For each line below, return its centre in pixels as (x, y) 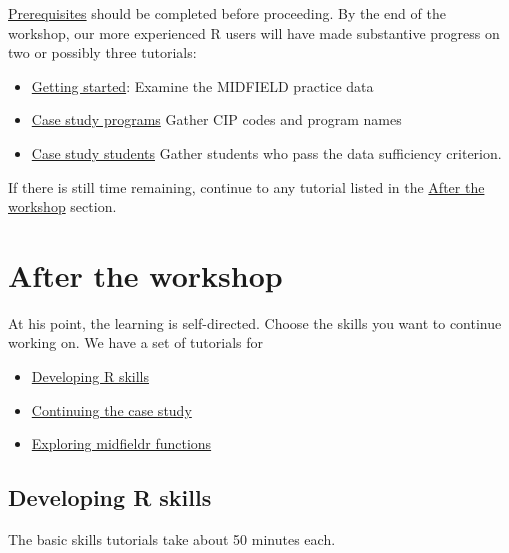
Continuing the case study (111, 409)
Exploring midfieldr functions (121, 443)
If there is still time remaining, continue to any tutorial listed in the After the (246, 186)
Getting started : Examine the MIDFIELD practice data (202, 85)
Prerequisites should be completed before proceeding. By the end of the (227, 13)
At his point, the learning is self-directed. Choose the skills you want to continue (255, 322)
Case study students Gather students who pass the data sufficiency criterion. (266, 152)
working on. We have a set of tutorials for (135, 342)
